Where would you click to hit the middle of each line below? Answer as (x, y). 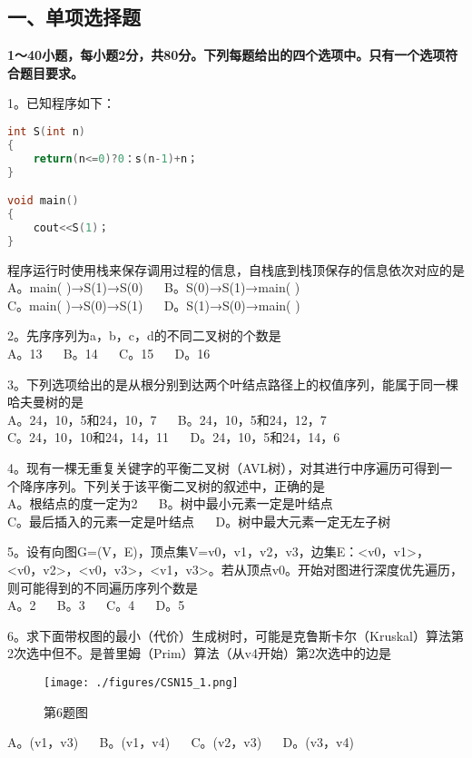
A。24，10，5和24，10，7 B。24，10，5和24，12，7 (167, 419)
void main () (43, 201)
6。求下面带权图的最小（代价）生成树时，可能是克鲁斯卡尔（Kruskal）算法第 (236, 635)
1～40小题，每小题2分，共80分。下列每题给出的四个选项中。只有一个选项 (226, 55)
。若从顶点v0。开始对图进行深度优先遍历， (336, 569)
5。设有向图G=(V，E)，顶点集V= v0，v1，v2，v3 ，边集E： (183, 551)
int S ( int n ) (46, 131)
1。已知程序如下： (61, 103)
